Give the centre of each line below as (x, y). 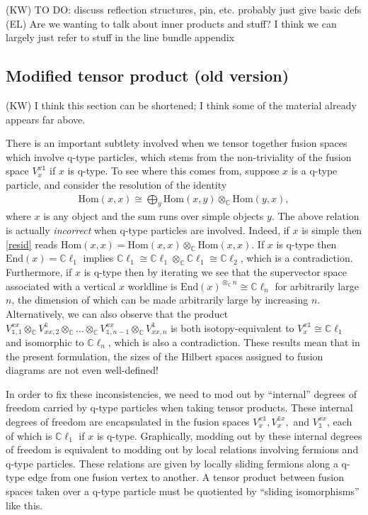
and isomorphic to (45, 342)
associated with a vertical (61, 286)
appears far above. (46, 119)
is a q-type (314, 171)
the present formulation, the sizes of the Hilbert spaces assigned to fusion (165, 356)
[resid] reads (32, 244)
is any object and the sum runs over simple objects (154, 216)
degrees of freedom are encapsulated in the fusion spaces (128, 421)
